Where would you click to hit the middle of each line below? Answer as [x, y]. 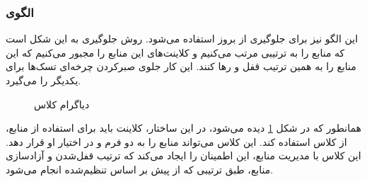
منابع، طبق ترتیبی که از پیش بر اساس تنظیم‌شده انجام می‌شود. [140, 169]
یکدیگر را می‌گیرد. [43, 80]
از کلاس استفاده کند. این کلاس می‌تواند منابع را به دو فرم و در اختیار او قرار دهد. [176, 141]
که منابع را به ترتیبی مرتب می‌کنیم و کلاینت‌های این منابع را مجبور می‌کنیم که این [175, 52]
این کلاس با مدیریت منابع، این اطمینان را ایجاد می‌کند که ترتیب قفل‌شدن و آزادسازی [183, 155]
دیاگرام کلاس [62, 104]
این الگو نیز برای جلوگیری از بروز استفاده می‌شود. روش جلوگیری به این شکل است [182, 39]
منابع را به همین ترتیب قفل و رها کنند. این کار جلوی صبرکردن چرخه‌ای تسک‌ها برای [181, 66]
